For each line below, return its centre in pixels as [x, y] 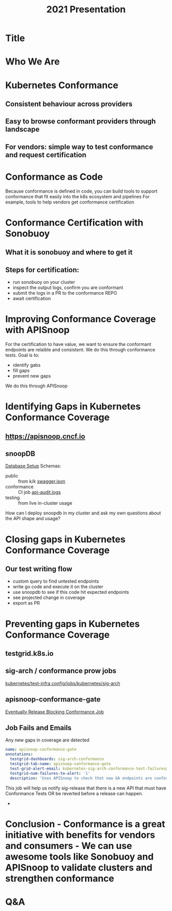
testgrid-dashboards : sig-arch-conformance [57, 759]
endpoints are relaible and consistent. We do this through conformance [80, 350]
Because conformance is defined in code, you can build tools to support [81, 191]
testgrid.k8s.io [29, 654]
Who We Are [33, 62]
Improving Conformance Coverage [81, 319]
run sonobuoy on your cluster [44, 282]
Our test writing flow [39, 569]
